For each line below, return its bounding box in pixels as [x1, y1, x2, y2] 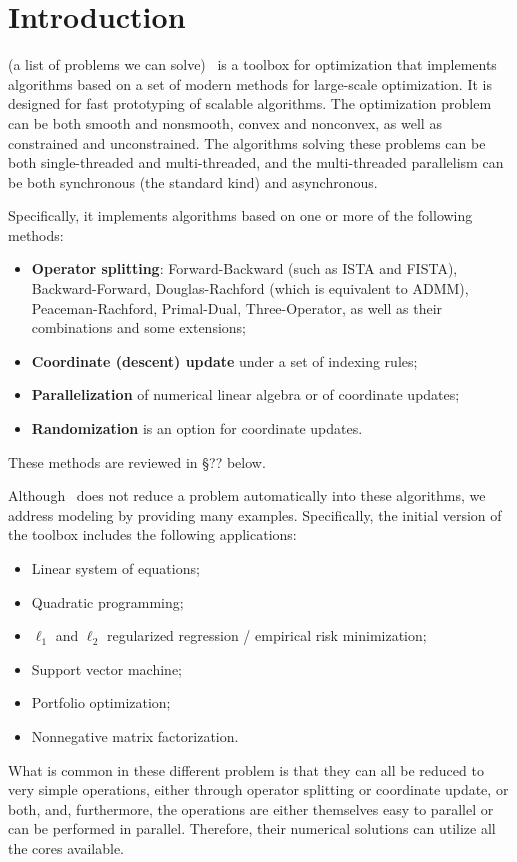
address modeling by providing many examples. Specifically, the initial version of [8, 504, 502, 525]
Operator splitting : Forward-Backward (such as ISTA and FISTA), [31, 258, 458, 279]
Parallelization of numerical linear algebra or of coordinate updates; [31, 384, 460, 405]
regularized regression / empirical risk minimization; [106, 625, 427, 646]
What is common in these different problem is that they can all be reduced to [8, 759, 484, 780]
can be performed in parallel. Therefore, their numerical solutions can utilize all [8, 818, 496, 839]
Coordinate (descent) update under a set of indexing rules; [31, 350, 418, 371]
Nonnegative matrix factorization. [31, 725, 239, 746]
